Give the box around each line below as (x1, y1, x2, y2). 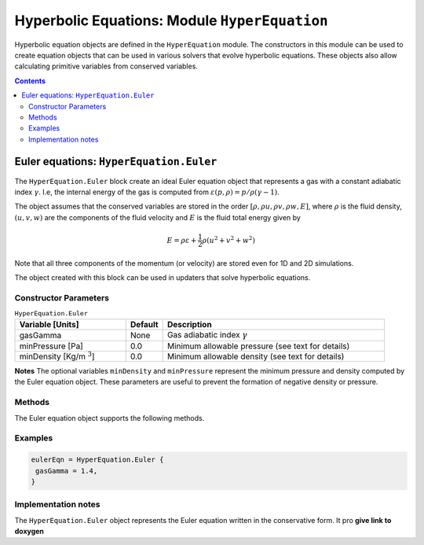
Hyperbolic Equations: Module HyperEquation (14, 12, 329, 29)
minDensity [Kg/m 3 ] (19, 350, 95, 362)
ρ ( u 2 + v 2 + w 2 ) (202, 234, 255, 245)
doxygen (14, 527, 45, 536)
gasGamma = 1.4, (35, 466, 98, 475)
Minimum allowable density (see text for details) (166, 351, 345, 362)
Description (166, 319, 212, 330)
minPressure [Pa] (19, 341, 84, 352)
